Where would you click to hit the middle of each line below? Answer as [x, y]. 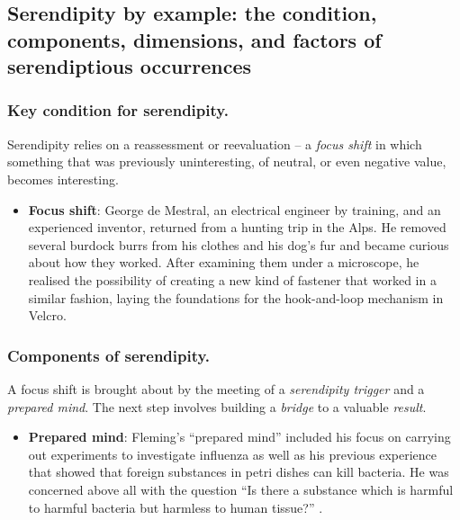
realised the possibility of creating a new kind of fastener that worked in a [232, 279]
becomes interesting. [63, 179]
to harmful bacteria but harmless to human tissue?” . [176, 507]
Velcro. [47, 315]
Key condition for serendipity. [118, 110]
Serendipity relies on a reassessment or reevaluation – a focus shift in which [215, 143]
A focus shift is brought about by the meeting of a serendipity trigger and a [216, 388]
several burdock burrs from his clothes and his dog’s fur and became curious [239, 244]
